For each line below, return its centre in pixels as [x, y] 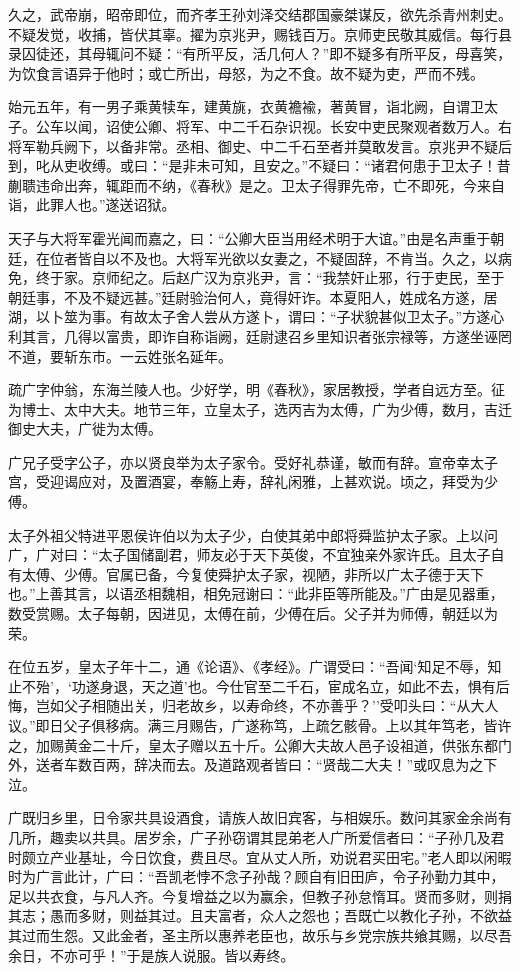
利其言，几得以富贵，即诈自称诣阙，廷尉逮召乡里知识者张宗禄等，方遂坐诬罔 [260, 335]
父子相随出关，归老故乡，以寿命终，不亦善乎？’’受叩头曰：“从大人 [281, 705]
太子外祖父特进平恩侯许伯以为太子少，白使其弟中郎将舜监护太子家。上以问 [253, 534]
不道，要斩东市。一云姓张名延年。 [120, 355]
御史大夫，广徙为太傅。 [85, 428]
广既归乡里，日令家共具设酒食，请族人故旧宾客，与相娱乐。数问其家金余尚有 [260, 817]
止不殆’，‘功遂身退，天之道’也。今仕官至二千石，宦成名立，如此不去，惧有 [252, 685]
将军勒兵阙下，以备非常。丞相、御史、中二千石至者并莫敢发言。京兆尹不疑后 [260, 145]
